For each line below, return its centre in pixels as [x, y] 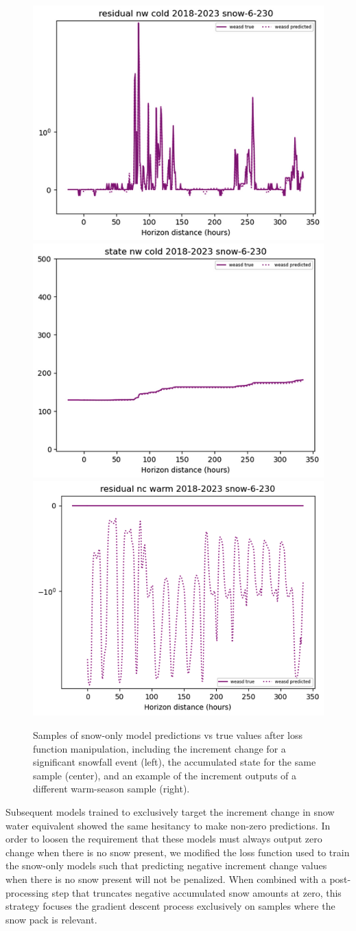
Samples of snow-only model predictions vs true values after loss [168, 735]
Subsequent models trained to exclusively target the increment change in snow [170, 812]
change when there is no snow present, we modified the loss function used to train [178, 852]
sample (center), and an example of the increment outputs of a [165, 775]
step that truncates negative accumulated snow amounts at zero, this [197, 892]
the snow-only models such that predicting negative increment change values [166, 865]
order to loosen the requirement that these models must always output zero [164, 839]
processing [27, 892]
